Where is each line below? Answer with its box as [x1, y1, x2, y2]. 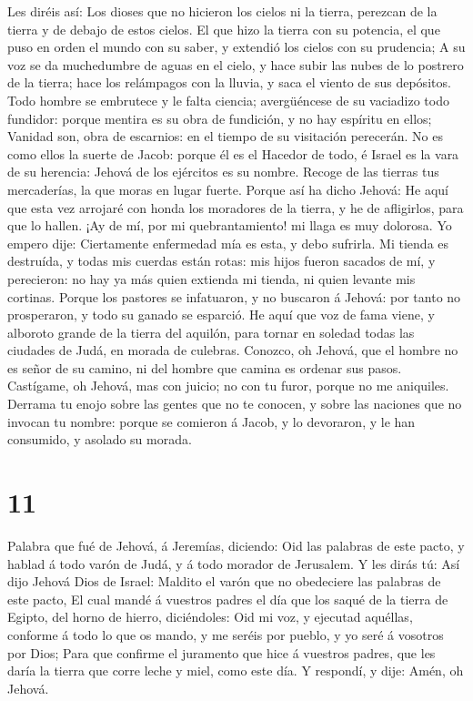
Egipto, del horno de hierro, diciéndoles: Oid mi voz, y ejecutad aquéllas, [7, 607, 413, 626]
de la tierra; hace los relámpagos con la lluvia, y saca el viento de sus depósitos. [7, 73, 451, 92]
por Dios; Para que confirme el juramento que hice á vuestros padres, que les [7, 643, 436, 662]
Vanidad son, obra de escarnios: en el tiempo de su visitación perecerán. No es [7, 127, 443, 146]
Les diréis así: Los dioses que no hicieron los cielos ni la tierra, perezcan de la [7, 2, 438, 20]
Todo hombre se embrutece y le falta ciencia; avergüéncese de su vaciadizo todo [7, 90, 449, 109]
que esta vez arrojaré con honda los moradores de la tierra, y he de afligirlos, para [7, 198, 464, 217]
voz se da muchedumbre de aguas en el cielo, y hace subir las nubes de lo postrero [7, 55, 464, 74]
